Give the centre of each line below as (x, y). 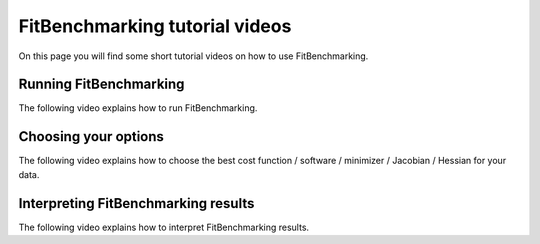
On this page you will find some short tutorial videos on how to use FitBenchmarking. (193, 56)
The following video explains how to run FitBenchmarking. (138, 108)
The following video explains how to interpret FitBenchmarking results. (164, 227)
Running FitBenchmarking (101, 84)
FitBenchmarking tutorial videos (155, 26)
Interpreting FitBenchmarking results (136, 203)
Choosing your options (91, 136)
